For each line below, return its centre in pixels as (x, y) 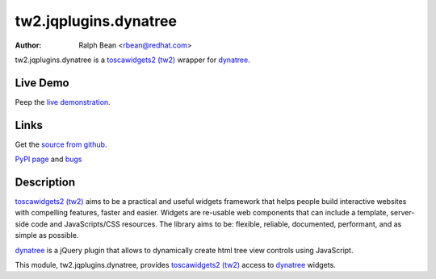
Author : (28, 45)
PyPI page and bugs (48, 159)
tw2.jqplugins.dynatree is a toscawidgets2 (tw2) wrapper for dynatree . (132, 60)
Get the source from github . (61, 144)
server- (402, 213)
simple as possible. (47, 235)
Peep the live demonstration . (63, 102)
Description (45, 182)
